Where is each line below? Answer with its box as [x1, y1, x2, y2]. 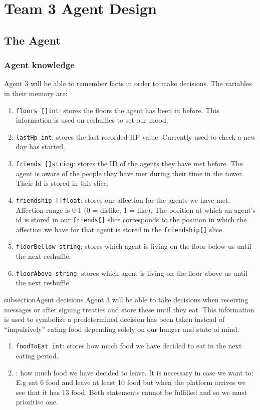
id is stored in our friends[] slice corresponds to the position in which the [16, 214, 247, 225]
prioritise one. [16, 396, 58, 407]
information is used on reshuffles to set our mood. [16, 115, 168, 125]
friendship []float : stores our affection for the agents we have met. [16, 194, 230, 205]
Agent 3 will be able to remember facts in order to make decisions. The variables [4, 78, 252, 89]
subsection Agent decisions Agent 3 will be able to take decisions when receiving [4, 294, 248, 304]
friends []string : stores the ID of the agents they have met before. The [16, 158, 243, 169]
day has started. [16, 141, 65, 152]
